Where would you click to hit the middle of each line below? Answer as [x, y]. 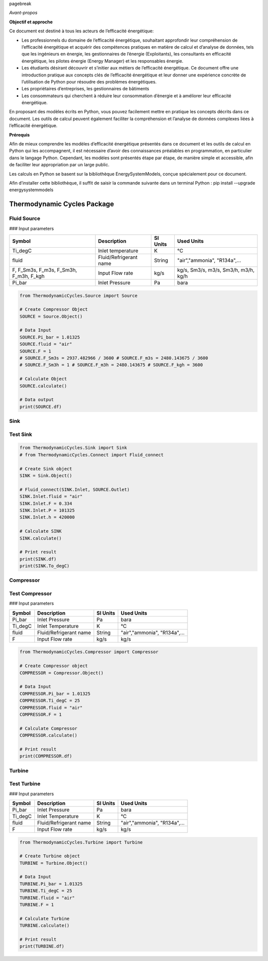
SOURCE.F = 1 [35, 351]
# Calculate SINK [41, 531]
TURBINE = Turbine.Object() [54, 863]
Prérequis [19, 135]
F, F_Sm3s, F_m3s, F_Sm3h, [45, 270]
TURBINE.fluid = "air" [47, 898]
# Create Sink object [46, 469]
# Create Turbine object [50, 856]
